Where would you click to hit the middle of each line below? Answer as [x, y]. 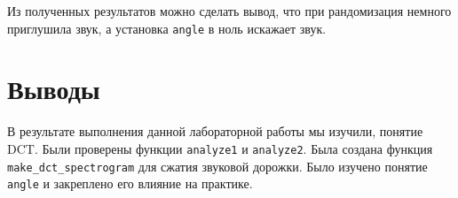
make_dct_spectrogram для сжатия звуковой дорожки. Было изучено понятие [217, 166]
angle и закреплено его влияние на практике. [130, 183]
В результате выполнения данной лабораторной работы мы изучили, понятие [215, 131]
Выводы [54, 89]
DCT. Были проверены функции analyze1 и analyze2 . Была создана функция [220, 148]
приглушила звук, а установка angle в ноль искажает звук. [167, 28]
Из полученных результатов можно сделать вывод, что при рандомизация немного [229, 11]
